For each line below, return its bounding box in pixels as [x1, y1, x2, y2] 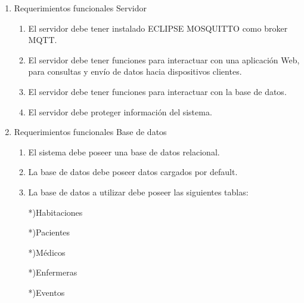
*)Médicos [28, 246, 66, 258]
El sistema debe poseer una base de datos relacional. [28, 145, 220, 158]
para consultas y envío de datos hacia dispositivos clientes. [28, 65, 242, 78]
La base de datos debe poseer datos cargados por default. [28, 166, 238, 178]
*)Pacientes [28, 226, 70, 238]
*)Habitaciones [28, 206, 83, 218]
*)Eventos [28, 286, 65, 298]
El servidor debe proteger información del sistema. [28, 105, 212, 118]
